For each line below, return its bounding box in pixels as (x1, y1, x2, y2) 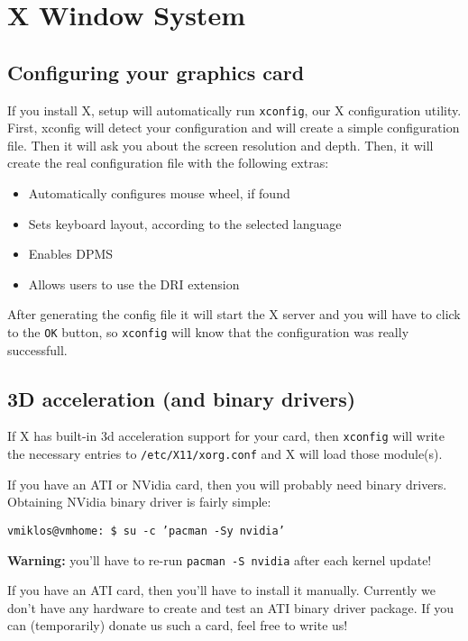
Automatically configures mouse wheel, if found (28, 184, 290, 203)
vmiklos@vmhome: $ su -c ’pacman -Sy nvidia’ (7, 524, 285, 537)
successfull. (7, 340, 68, 359)
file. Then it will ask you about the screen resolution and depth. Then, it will (7, 135, 434, 154)
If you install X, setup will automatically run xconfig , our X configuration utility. (7, 100, 462, 119)
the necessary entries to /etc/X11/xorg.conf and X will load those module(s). (7, 444, 443, 463)
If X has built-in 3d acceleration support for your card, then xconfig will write (7, 426, 445, 445)
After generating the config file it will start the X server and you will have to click (7, 305, 461, 324)
